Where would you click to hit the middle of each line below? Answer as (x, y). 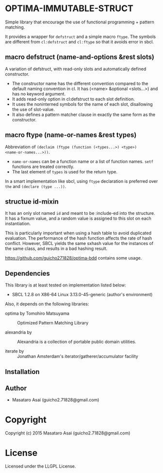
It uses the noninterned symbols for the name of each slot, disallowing (82, 104)
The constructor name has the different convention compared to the (80, 83)
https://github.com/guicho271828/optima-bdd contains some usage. (73, 258)
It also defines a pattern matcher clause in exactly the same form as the (84, 114)
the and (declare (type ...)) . (36, 186)
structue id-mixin (32, 201)
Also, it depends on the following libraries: (47, 304)
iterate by (15, 351)
